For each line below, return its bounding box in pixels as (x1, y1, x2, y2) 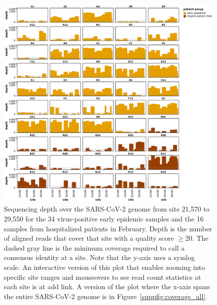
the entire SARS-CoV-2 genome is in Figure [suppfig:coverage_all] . (4, 291, 208, 301)
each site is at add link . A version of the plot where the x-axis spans (4, 281, 210, 292)
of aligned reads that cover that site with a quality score (4, 233, 174, 243)
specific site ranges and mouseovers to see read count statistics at (4, 271, 201, 282)
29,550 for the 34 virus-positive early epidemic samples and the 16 (4, 214, 204, 223)
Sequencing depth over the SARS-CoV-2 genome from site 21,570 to (4, 204, 210, 214)
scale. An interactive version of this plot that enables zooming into (4, 261, 205, 272)
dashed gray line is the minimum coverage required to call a (4, 242, 185, 253)
